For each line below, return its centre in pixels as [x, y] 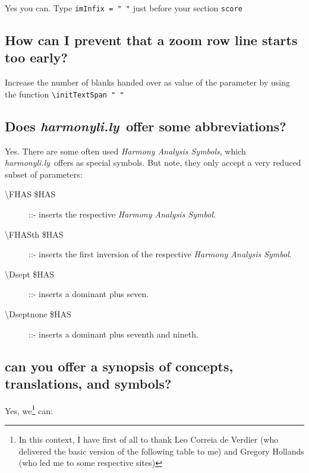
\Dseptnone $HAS [38, 314]
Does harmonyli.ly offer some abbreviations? [146, 126]
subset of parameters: [44, 174]
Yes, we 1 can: [29, 409]
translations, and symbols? [88, 384]
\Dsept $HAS [30, 274]
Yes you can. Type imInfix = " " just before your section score [124, 8]
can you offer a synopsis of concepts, [119, 366]
